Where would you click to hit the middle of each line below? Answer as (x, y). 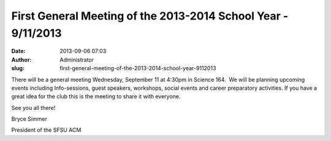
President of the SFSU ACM (46, 130)
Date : (18, 51)
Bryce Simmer (29, 119)
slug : (18, 68)
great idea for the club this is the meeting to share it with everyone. (96, 96)
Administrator (77, 60)
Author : (21, 60)
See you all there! (33, 107)
